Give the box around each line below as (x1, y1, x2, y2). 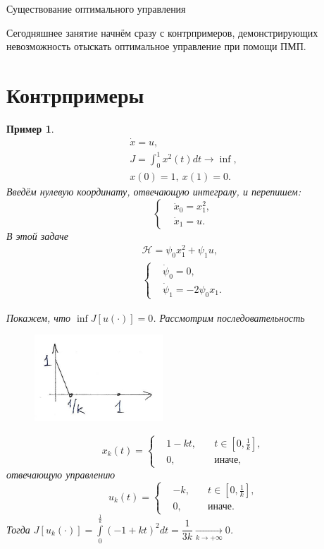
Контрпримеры (6, 80, 144, 109)
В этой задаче (6, 228, 68, 243)
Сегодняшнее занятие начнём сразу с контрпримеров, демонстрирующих (6, 25, 318, 40)
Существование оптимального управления (6, 1, 186, 16)
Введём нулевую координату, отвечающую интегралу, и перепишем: (6, 184, 301, 199)
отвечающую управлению (6, 466, 116, 481)
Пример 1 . (6, 121, 54, 135)
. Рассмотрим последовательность (153, 310, 305, 325)
